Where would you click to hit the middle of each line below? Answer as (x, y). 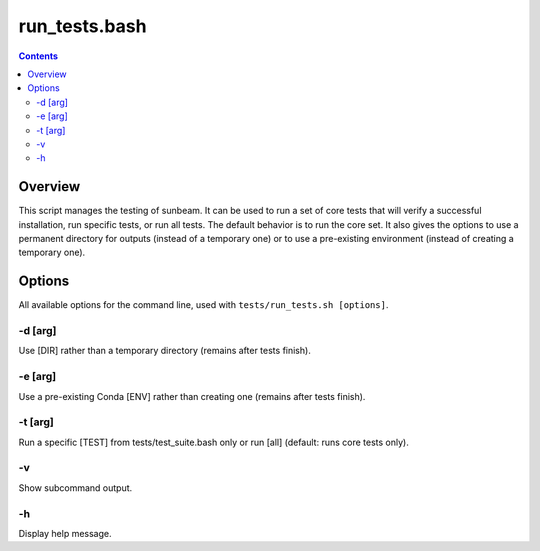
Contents (38, 56)
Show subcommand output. (75, 487)
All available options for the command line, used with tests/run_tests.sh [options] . (203, 305)
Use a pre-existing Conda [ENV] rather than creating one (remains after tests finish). (192, 396)
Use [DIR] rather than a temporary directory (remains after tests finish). (165, 351)
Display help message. (65, 533)
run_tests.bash (82, 26)
